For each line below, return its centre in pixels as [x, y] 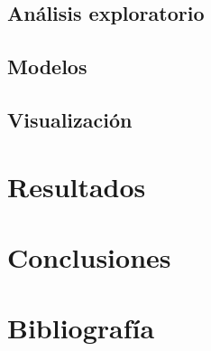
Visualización [70, 119]
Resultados [77, 186]
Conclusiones [89, 256]
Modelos [47, 66]
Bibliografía [81, 328]
